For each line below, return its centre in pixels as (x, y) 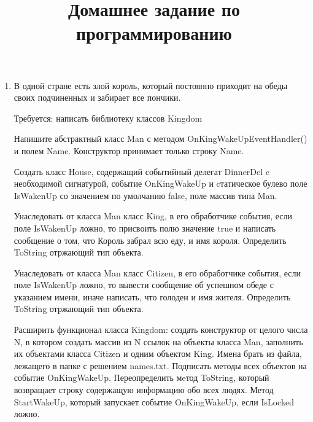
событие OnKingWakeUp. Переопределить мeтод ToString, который (141, 377)
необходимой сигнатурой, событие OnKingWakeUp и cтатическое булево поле (160, 183)
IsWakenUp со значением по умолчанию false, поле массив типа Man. (145, 195)
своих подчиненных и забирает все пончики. (97, 97)
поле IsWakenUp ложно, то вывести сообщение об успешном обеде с (144, 285)
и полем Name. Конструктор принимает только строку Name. (129, 150)
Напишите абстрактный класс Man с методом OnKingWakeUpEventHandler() (160, 139)
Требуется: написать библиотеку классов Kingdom (108, 118)
